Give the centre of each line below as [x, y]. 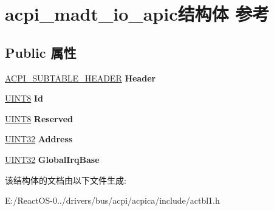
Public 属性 [41, 52]
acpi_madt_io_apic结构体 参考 [137, 14]
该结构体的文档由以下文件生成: [66, 180]
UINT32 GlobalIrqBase [52, 159]
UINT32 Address [39, 139]
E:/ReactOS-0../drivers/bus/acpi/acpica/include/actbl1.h [112, 200]
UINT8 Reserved [39, 118]
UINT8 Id [24, 98]
